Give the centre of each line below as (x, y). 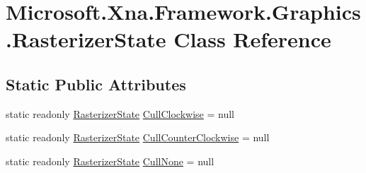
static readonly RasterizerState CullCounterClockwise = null (138, 137)
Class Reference (252, 39)
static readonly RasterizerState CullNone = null (110, 161)
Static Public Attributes (96, 84)
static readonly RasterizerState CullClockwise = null (120, 113)
